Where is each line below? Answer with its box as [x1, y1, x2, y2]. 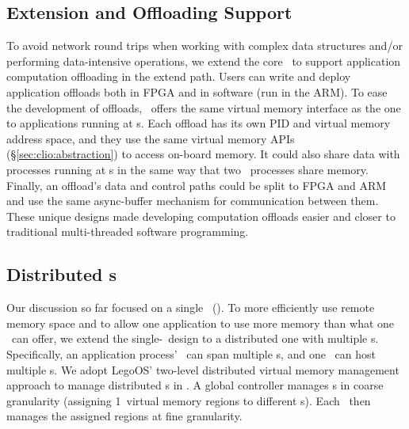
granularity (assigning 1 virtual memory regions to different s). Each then [6, 392, 371, 408]
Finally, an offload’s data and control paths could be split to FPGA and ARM [6, 177, 387, 193]
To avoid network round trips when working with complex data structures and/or [6, 37, 403, 54]
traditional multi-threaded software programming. [6, 223, 249, 240]
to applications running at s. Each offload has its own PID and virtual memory [6, 115, 391, 131]
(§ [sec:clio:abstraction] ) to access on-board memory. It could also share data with [6, 146, 400, 162]
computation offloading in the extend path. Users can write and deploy [6, 68, 351, 85]
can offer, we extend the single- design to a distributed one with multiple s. [11, 330, 379, 347]
